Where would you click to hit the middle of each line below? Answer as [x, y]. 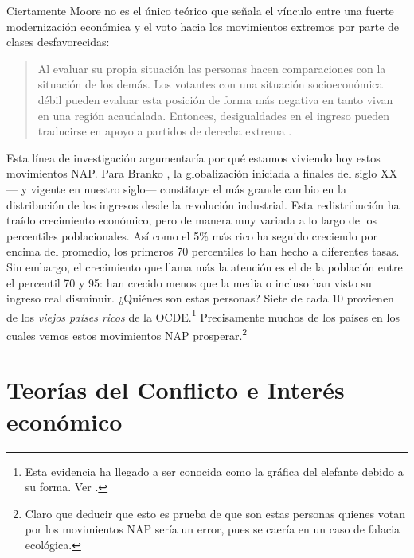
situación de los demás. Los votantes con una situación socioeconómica [210, 84]
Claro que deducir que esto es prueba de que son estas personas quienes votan [215, 513]
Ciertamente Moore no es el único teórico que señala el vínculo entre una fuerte [200, 10]
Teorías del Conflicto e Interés [176, 390]
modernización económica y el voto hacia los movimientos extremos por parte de [203, 26]
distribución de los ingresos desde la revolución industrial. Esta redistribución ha [203, 204]
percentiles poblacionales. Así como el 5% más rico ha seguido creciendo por [192, 235]
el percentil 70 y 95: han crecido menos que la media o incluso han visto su [189, 282]
